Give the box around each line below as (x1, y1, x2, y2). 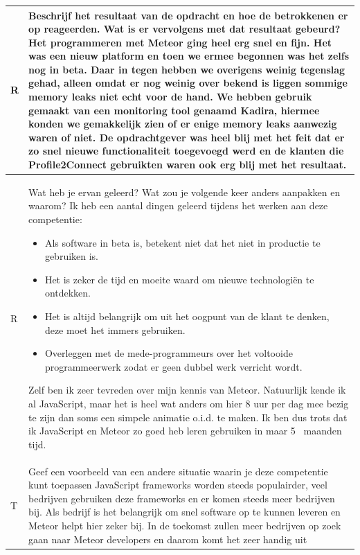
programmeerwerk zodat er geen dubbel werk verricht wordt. (44, 359, 303, 373)
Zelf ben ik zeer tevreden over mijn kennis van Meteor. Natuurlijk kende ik (28, 382, 346, 397)
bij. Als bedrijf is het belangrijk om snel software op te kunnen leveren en (28, 504, 341, 519)
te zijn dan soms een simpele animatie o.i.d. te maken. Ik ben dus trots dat (28, 409, 348, 424)
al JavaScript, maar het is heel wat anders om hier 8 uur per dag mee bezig (28, 396, 349, 410)
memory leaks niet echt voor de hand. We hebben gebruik (28, 89, 312, 104)
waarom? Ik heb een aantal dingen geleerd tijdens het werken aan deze (28, 198, 328, 213)
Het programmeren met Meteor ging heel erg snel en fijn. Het (28, 35, 332, 49)
